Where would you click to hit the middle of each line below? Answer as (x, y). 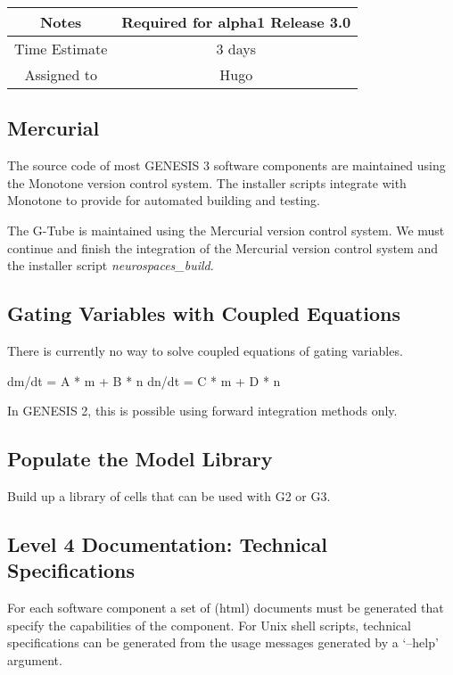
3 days (236, 49)
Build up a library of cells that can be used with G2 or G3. (169, 495)
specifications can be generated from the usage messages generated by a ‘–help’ (223, 642)
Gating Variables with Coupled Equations (204, 313)
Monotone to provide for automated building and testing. (164, 200)
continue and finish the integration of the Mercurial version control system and (223, 247)
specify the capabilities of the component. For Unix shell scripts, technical (209, 625)
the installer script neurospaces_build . (111, 265)
